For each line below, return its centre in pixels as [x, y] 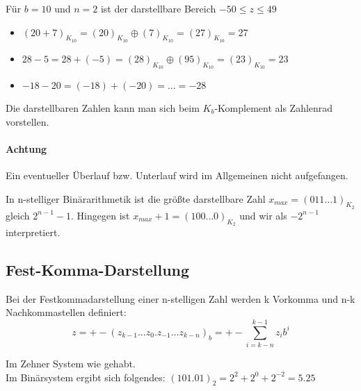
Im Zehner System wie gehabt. [71, 364]
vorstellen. [27, 121]
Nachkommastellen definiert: [66, 312]
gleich [18, 215]
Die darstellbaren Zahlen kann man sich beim [103, 108]
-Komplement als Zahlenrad [274, 108]
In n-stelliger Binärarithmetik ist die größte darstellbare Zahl [136, 198]
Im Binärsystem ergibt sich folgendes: [86, 377]
